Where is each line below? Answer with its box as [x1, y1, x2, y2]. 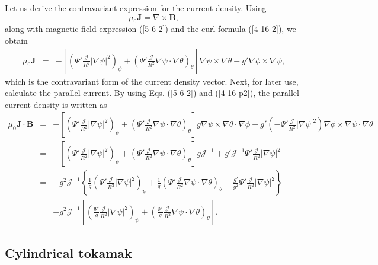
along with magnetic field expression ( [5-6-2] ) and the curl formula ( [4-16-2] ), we [5, 23, 296, 35]
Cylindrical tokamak [5, 243, 132, 261]
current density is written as [5, 98, 107, 110]
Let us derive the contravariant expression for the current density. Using [5, 2, 267, 14]
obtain [5, 34, 28, 46]
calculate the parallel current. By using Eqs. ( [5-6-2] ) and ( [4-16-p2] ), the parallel [5, 87, 299, 99]
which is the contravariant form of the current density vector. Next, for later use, [5, 75, 299, 87]
